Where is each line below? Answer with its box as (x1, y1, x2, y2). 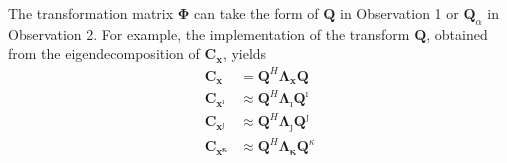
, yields (222, 43, 267, 64)
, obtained (426, 23, 488, 44)
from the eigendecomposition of (8, 43, 200, 64)
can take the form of (194, 3, 319, 23)
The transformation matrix (8, 3, 174, 23)
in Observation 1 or (339, 3, 459, 23)
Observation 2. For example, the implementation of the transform (8, 23, 410, 44)
